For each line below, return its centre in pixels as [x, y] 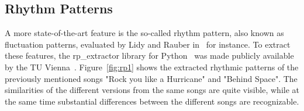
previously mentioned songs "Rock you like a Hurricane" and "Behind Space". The [151, 78]
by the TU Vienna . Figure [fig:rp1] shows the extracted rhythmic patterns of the [152, 67]
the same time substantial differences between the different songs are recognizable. [152, 101]
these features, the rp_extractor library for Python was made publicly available [149, 55]
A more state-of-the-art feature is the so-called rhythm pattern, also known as [144, 33]
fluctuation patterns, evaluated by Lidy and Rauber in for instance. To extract [148, 44]
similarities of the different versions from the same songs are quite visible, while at [152, 90]
